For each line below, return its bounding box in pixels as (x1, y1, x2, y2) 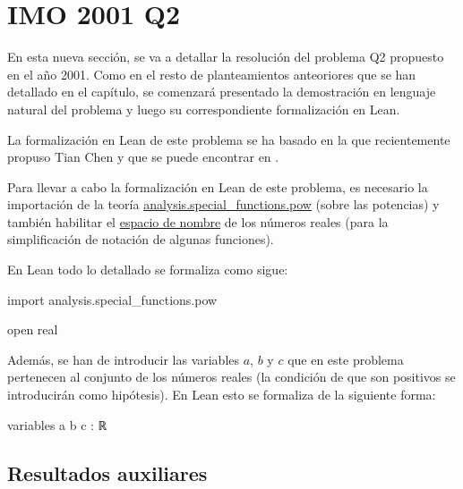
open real (7, 320, 58, 339)
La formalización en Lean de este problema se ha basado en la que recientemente (7, 130, 450, 148)
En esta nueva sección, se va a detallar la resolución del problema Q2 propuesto (7, 47, 444, 66)
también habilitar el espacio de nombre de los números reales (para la (7, 212, 389, 231)
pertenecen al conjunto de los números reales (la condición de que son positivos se (7, 367, 456, 386)
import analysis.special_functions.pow (7, 290, 218, 308)
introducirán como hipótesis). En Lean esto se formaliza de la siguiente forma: (7, 385, 436, 404)
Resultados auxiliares (7, 459, 208, 486)
